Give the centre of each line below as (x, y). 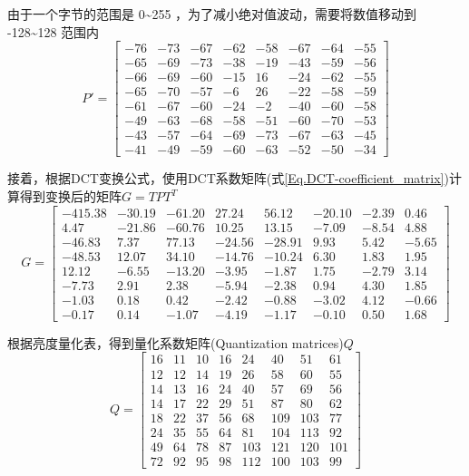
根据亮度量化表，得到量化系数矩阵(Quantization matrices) (176, 342)
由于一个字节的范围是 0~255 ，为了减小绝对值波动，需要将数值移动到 (212, 14)
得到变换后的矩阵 (70, 196)
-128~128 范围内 (54, 31)
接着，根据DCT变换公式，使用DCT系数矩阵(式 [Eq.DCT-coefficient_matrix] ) (228, 178)
